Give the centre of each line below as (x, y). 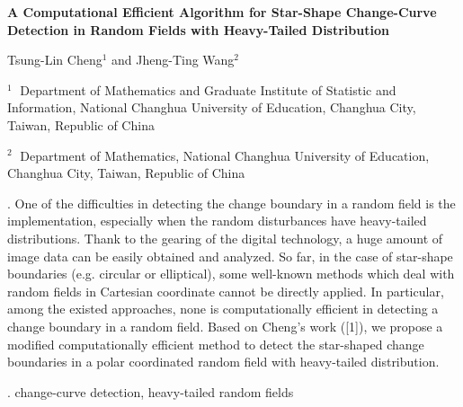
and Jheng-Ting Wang (173, 60)
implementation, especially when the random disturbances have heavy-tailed (217, 221)
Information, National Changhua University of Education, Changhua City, (212, 107)
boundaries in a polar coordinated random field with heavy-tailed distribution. (223, 362)
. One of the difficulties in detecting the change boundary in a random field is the (231, 203)
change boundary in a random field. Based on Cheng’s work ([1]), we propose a (225, 326)
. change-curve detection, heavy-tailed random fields (151, 391)
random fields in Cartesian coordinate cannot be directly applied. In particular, (226, 291)
